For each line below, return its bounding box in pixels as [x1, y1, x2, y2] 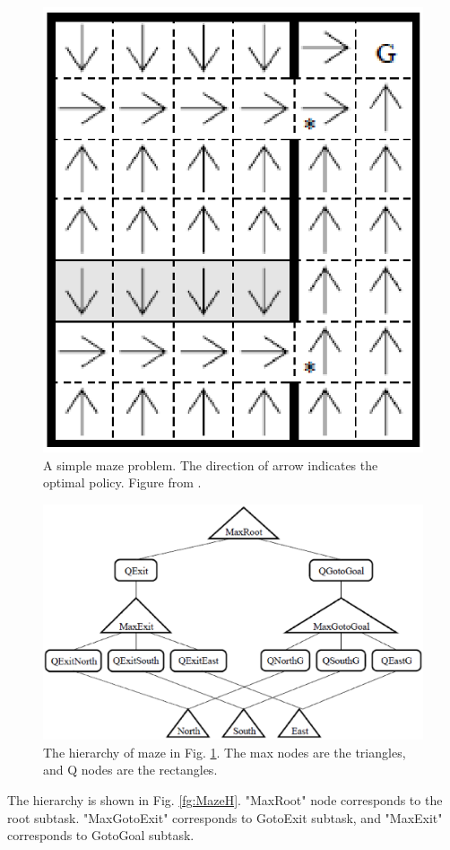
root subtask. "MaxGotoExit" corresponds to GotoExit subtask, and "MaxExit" [7, 808, 443, 827]
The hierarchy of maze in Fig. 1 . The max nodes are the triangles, [43, 742, 406, 761]
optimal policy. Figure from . [43, 473, 202, 492]
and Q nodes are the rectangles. [43, 760, 218, 779]
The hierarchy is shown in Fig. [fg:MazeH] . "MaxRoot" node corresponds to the [7, 790, 443, 809]
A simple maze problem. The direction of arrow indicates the [43, 455, 378, 474]
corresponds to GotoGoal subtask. [7, 826, 195, 845]
